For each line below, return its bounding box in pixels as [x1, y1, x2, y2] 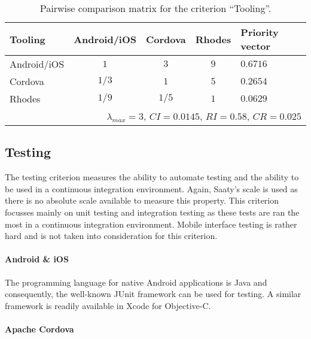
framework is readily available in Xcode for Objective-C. [5, 299, 211, 311]
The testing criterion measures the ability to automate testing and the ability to [5, 171, 299, 183]
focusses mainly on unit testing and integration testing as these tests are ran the [5, 205, 300, 218]
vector [240, 39, 271, 53]
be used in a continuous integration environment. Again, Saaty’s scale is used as [5, 182, 298, 195]
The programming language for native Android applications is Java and [5, 276, 267, 288]
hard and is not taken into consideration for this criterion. [5, 229, 218, 242]
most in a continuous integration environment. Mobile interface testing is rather [5, 217, 297, 230]
